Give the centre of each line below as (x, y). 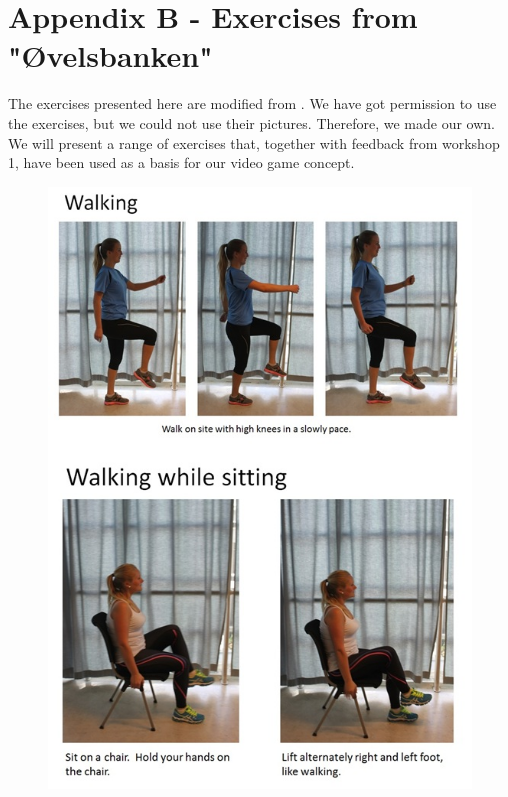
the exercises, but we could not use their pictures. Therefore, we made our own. (251, 122)
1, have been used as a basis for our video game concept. (181, 162)
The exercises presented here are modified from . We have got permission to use (252, 103)
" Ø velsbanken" (110, 55)
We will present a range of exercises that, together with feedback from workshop (254, 142)
